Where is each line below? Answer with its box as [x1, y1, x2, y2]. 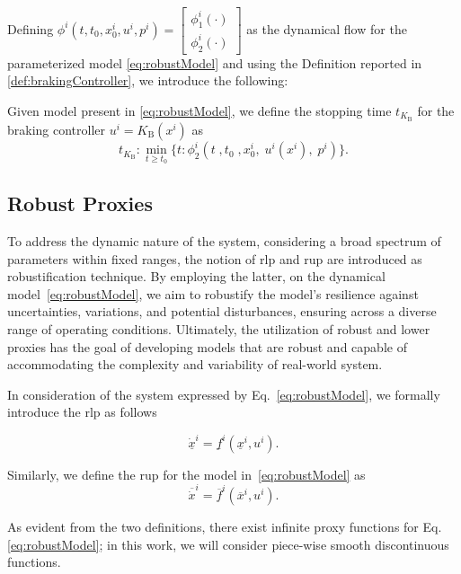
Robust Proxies [7, 190, 153, 217]
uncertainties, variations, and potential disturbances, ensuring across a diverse [7, 302, 437, 321]
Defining [7, 19, 54, 38]
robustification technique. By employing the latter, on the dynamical [7, 267, 386, 286]
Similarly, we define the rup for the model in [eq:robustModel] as [7, 464, 366, 483]
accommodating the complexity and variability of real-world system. [7, 355, 383, 374]
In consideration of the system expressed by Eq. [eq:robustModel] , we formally [7, 384, 440, 403]
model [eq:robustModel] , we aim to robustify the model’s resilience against [7, 284, 419, 303]
